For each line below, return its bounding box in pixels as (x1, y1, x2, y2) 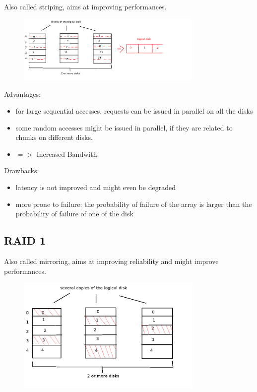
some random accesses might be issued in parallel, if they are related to (15, 122, 233, 132)
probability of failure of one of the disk (15, 208, 133, 219)
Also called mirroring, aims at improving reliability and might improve (4, 256, 219, 266)
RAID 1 (4, 233, 46, 248)
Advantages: (4, 89, 41, 99)
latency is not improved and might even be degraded (15, 182, 176, 192)
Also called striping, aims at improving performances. (4, 1, 167, 11)
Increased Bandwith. (36, 148, 99, 159)
